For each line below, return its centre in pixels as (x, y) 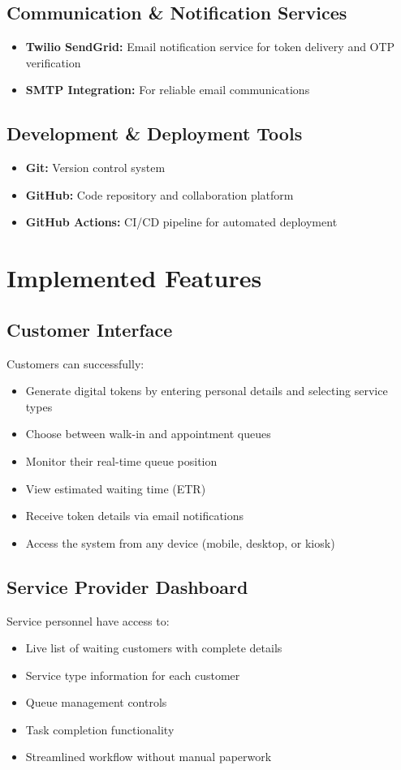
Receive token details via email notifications (135, 516)
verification (53, 62)
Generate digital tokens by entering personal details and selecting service (207, 391)
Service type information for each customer (133, 675)
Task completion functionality (100, 729)
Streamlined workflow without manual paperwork (149, 757)
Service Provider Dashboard (127, 586)
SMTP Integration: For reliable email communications (168, 90)
